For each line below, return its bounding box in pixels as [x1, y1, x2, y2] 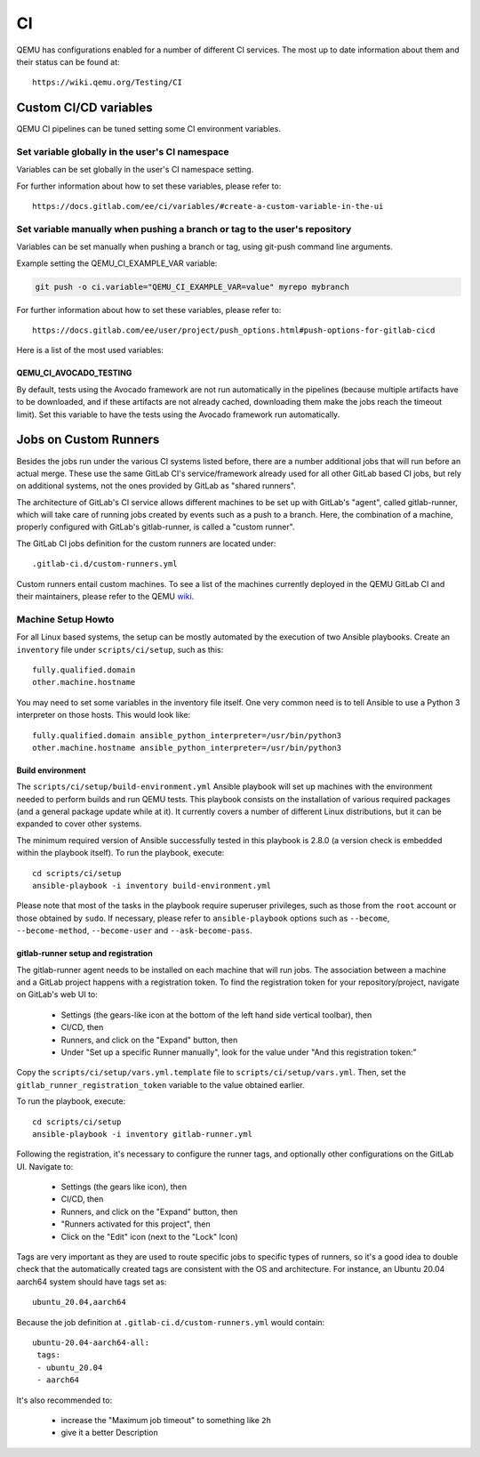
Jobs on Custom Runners [16, 432, 160, 447]
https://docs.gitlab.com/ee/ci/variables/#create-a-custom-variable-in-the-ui [32, 201, 384, 212]
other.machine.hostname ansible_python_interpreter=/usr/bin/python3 [32, 743, 342, 753]
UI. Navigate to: [16, 1161, 74, 1171]
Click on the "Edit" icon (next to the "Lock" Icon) [60, 1231, 239, 1242]
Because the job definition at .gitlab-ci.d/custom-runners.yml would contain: [16, 1316, 325, 1327]
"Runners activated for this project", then [60, 1219, 211, 1229]
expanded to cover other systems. [16, 818, 142, 829]
